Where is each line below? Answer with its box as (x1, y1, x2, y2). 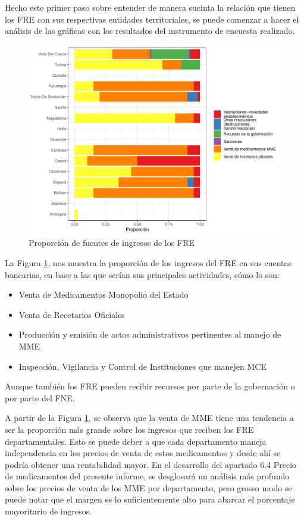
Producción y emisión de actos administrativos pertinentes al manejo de (18, 328, 281, 341)
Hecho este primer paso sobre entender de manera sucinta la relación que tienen (5, 1, 296, 13)
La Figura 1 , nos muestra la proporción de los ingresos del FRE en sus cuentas (5, 256, 292, 269)
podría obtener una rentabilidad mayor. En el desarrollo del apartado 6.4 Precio (5, 458, 297, 470)
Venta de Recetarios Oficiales (18, 308, 125, 320)
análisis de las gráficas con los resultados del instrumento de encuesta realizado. (5, 24, 295, 37)
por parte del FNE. (5, 391, 75, 404)
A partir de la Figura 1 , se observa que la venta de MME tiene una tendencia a (5, 411, 294, 424)
